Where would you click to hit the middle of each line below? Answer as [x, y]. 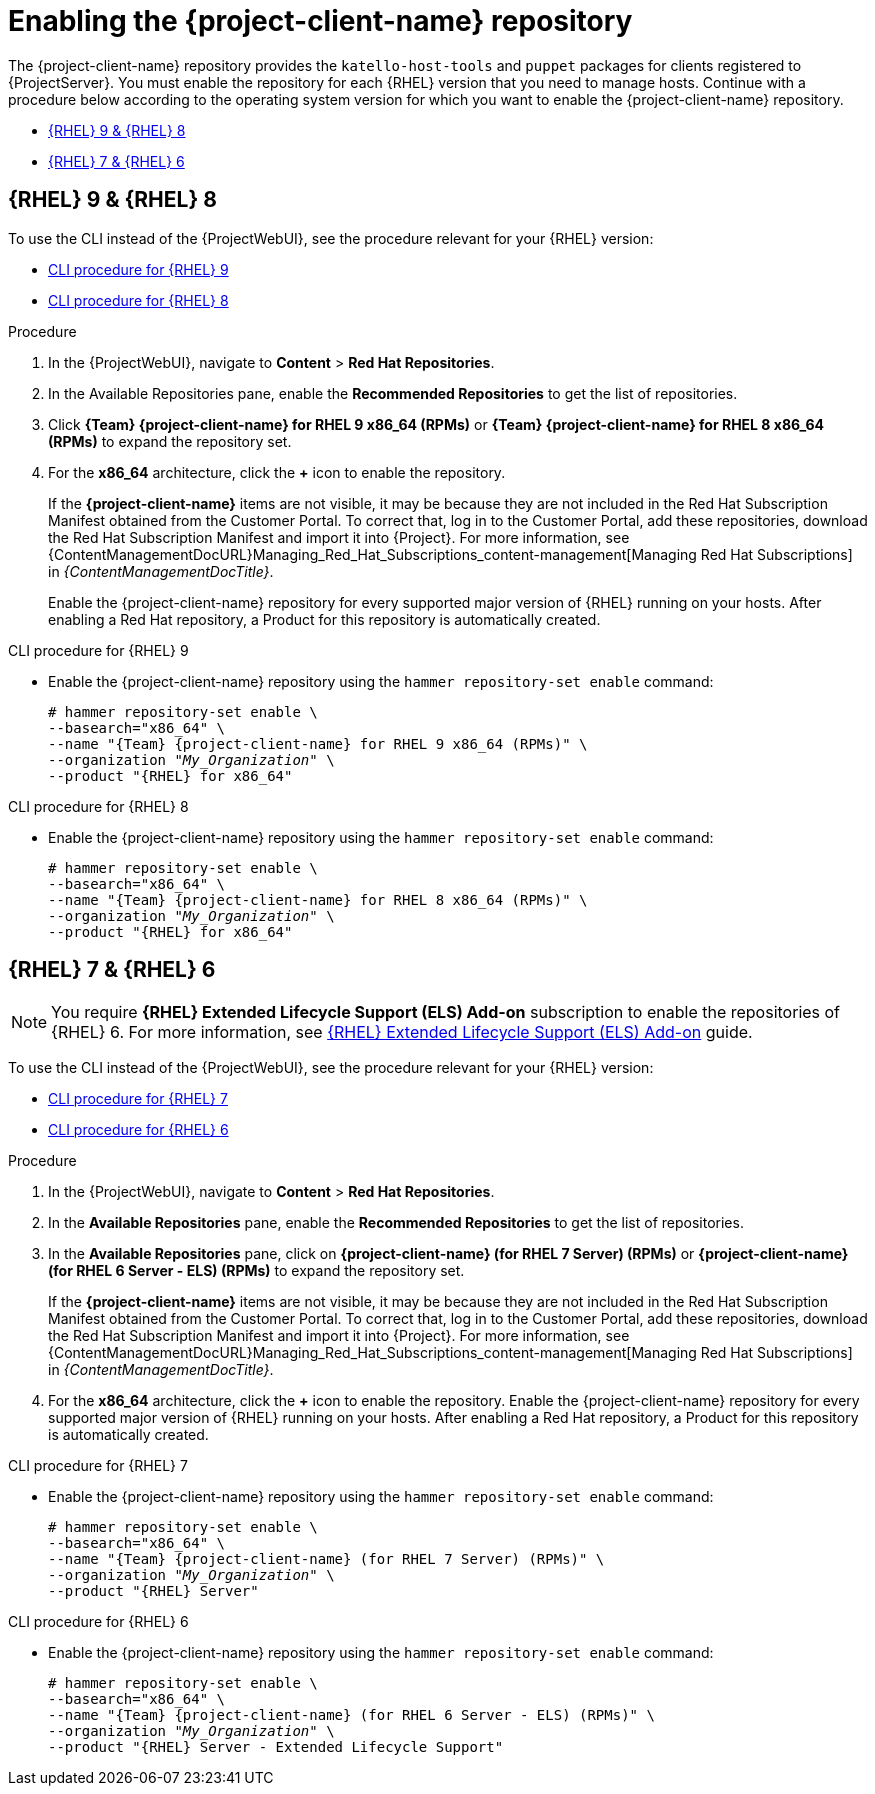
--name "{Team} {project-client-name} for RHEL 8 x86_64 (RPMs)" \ [318, 899]
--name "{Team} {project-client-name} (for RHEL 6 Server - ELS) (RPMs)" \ [351, 1715]
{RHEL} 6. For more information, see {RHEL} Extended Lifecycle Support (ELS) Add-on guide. [402, 1032]
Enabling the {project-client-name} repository [320, 21]
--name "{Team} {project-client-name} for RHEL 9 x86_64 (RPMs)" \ [318, 743]
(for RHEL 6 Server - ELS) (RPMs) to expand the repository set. [256, 1271]
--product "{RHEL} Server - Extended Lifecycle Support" [276, 1747]
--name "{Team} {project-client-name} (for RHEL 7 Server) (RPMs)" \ [326, 1559]
